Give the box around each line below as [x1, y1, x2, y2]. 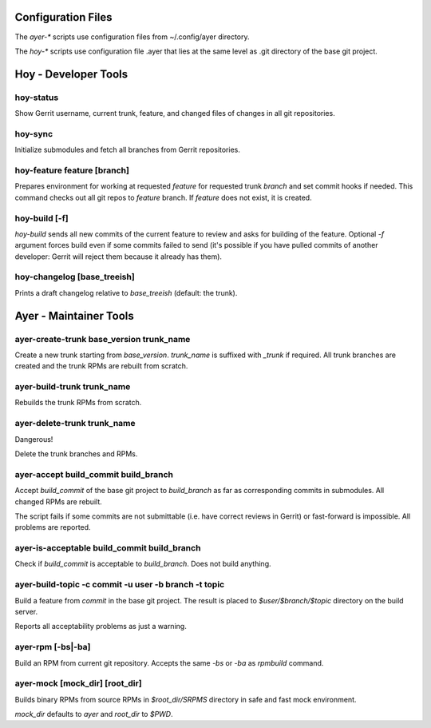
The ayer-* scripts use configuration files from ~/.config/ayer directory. [14, 32, 251, 42]
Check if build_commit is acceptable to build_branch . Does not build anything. [14, 559, 271, 569]
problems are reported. [14, 523, 91, 532]
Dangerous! [14, 434, 53, 444]
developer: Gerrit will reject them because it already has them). [14, 252, 223, 261]
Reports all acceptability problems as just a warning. [14, 622, 187, 631]
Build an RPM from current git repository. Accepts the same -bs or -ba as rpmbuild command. [14, 658, 324, 667]
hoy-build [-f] [14, 213, 69, 224]
